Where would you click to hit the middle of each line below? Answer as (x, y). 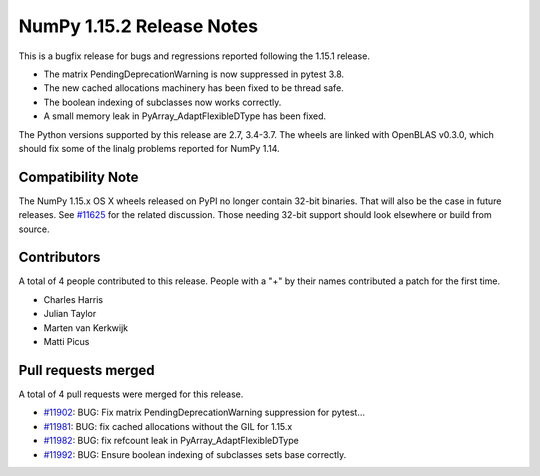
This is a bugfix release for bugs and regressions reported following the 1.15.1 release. (194, 56)
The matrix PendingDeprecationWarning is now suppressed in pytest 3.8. (194, 74)
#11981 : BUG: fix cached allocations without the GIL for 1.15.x (168, 426)
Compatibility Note (78, 176)
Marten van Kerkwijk (86, 327)
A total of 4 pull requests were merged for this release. (131, 394)
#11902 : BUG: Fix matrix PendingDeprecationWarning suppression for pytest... (204, 412)
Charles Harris (73, 299)
